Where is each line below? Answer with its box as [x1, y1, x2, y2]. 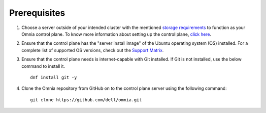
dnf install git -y [30, 74, 77, 80]
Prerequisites [9, 7, 66, 18]
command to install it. [21, 63, 65, 69]
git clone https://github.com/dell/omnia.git [30, 97, 142, 103]
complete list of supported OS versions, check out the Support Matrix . [21, 47, 164, 53]
